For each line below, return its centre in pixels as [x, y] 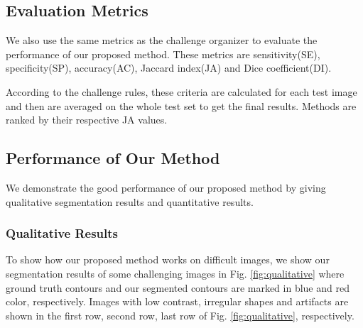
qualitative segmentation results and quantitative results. [130, 201]
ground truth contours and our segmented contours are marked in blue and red [178, 287]
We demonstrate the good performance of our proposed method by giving [166, 187]
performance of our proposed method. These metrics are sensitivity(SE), [163, 54]
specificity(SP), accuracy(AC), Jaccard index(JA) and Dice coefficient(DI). [169, 68]
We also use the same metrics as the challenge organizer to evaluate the [162, 40]
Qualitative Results [62, 233]
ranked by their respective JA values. [87, 120]
